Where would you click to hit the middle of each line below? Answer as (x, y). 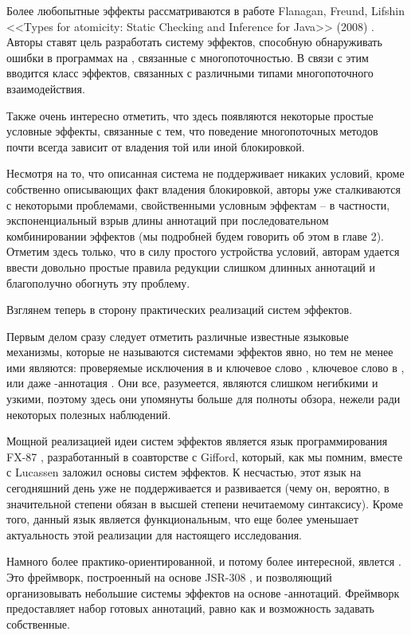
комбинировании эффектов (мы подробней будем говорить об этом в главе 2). (196, 235)
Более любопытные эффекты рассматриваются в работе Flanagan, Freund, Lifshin (205, 10)
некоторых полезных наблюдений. (89, 414)
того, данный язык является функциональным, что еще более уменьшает (182, 519)
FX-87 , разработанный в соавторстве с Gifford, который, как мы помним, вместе (205, 456)
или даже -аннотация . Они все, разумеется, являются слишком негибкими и (192, 383)
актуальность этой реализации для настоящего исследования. (154, 534)
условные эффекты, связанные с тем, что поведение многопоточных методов (192, 131)
